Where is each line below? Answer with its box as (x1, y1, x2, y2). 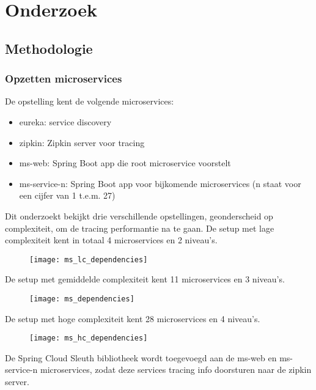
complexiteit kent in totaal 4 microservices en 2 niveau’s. (5, 234, 218, 246)
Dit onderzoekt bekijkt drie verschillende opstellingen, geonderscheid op (5, 209, 273, 222)
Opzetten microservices (5, 71, 122, 86)
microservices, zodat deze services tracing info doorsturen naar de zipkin (40, 363, 312, 376)
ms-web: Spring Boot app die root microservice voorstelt (19, 156, 231, 169)
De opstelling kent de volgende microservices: (5, 95, 174, 108)
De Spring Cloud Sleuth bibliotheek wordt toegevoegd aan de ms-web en (5, 351, 277, 364)
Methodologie (5, 39, 93, 57)
